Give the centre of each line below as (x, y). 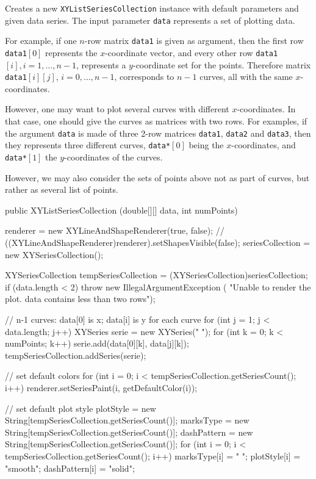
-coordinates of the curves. (113, 157)
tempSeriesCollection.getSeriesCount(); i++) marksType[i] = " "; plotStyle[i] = (153, 456)
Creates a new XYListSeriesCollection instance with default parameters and (152, 8)
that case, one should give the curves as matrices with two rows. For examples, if (156, 121)
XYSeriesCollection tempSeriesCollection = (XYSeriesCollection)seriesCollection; (156, 275)
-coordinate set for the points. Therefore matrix (222, 64)
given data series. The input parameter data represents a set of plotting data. (150, 20)
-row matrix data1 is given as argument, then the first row (194, 41)
